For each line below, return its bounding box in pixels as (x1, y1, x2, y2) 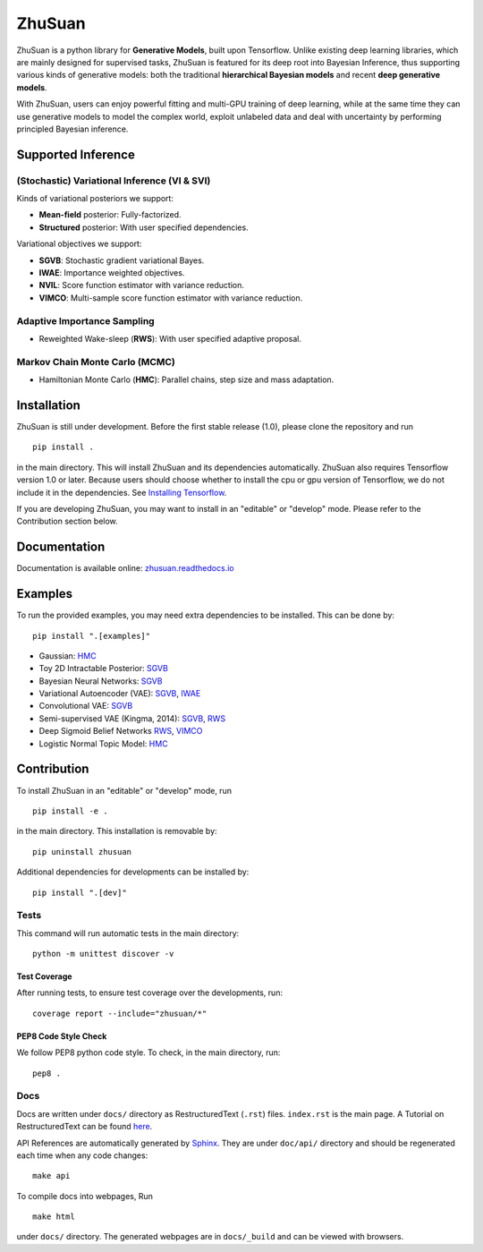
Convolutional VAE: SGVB (38, 701, 133, 711)
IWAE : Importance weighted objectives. (38, 268, 185, 277)
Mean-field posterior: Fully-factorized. (38, 209, 182, 220)
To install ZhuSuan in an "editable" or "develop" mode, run (16, 785, 233, 796)
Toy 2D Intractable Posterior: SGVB (38, 663, 169, 674)
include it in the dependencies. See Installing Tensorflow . (16, 487, 227, 498)
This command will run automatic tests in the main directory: (16, 927, 240, 939)
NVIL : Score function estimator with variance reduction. (38, 280, 245, 291)
